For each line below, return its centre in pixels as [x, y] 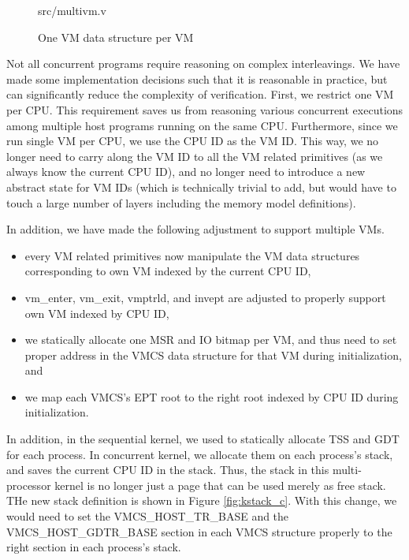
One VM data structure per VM [116, 37]
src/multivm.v [72, 10]
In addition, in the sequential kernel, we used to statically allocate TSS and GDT [203, 439]
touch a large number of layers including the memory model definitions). [181, 202]
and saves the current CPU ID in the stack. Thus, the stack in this [168, 470]
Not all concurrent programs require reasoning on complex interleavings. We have [203, 63]
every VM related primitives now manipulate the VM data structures [192, 255]
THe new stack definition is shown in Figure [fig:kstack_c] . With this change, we [202, 500]
